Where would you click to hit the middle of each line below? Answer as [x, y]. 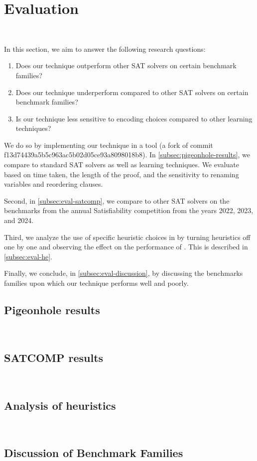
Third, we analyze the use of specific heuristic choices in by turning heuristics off [127, 237]
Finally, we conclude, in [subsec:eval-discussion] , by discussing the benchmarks [124, 273]
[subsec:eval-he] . [28, 256]
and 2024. [19, 220]
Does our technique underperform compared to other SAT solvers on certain [132, 92]
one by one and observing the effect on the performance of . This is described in [126, 247]
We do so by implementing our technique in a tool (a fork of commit [109, 145]
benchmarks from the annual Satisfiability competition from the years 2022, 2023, [129, 210]
